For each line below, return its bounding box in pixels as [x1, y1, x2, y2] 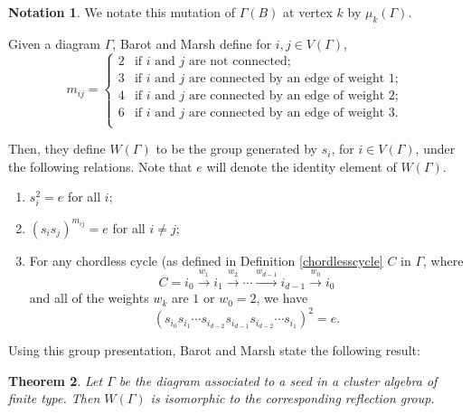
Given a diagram [8, 33, 101, 52]
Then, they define [8, 139, 106, 158]
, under [415, 139, 456, 158]
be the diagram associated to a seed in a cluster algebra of [118, 371, 438, 390]
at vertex [283, 3, 333, 21]
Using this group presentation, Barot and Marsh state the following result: [8, 341, 420, 360]
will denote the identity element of [206, 156, 397, 175]
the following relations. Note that [8, 156, 193, 175]
